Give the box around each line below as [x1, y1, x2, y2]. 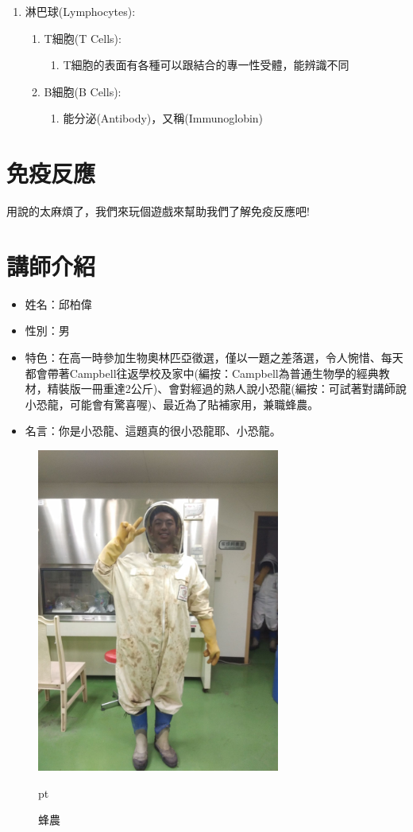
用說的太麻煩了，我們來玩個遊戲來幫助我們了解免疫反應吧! [6, 203, 310, 220]
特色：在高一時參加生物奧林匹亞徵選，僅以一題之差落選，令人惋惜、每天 [25, 349, 403, 365]
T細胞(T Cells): [44, 29, 122, 46]
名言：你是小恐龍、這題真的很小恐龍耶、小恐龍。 [25, 422, 281, 439]
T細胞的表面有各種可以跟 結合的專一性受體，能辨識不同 [63, 56, 349, 73]
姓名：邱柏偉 [25, 295, 92, 312]
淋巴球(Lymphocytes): [25, 3, 136, 19]
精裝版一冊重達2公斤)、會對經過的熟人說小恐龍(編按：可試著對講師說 [47, 380, 407, 397]
